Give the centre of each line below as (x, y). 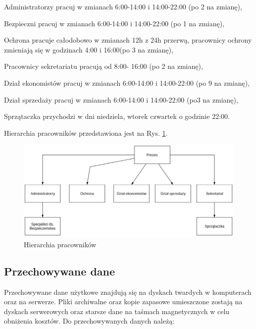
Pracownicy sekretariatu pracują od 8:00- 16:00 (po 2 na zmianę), (103, 66)
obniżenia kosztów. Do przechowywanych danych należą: (89, 321)
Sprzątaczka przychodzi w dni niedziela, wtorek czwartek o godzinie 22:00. (117, 116)
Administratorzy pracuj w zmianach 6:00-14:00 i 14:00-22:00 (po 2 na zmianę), (123, 6)
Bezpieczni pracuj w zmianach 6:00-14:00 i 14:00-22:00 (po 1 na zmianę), (114, 23)
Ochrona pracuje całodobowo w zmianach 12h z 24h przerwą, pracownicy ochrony (128, 40)
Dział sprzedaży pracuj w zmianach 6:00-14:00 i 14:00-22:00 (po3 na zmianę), (121, 99)
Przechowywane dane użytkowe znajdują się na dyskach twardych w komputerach (128, 292)
